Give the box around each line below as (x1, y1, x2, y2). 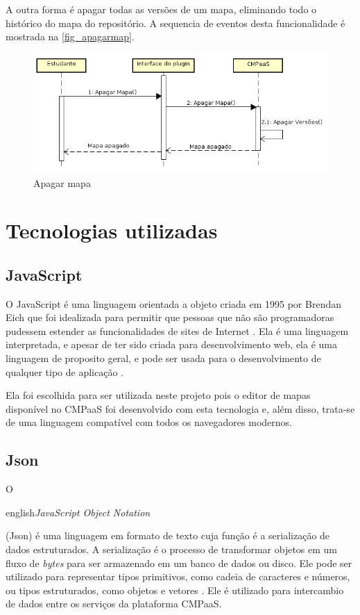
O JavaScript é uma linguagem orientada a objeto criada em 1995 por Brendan (6, 296, 341, 311)
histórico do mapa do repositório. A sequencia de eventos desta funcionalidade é (6, 15, 345, 30)
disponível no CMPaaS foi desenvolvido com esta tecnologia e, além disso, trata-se (6, 401, 355, 416)
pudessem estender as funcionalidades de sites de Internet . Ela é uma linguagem (6, 323, 349, 338)
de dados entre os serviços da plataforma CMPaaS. (6, 596, 222, 611)
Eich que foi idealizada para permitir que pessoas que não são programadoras (6, 310, 334, 325)
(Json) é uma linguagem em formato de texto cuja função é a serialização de (6, 528, 330, 543)
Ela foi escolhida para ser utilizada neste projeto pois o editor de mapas (6, 388, 311, 402)
